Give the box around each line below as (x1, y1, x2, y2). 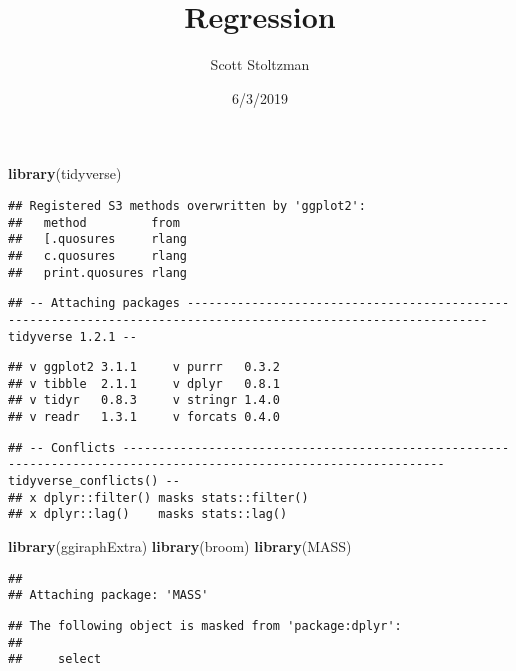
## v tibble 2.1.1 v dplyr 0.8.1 (8, 376, 281, 391)
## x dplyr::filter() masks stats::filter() (8, 490, 309, 505)
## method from (8, 215, 180, 230)
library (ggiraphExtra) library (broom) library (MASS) (8, 536, 352, 557)
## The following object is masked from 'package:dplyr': (8, 618, 402, 633)
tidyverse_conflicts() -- (8, 474, 180, 489)
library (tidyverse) (8, 163, 122, 184)
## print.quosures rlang (8, 265, 187, 280)
